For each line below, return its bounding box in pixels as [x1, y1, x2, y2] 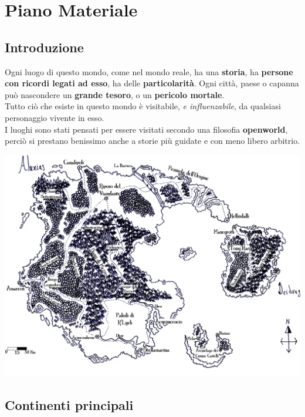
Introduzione [5, 38, 84, 56]
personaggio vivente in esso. [5, 111, 104, 123]
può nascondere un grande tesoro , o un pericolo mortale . [5, 88, 225, 100]
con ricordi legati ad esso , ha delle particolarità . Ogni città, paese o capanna [5, 77, 299, 89]
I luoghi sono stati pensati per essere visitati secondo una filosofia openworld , [5, 123, 288, 135]
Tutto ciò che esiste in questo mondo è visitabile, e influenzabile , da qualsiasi [5, 100, 281, 112]
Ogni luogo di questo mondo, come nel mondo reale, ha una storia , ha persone [5, 65, 293, 78]
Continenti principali [5, 395, 134, 413]
